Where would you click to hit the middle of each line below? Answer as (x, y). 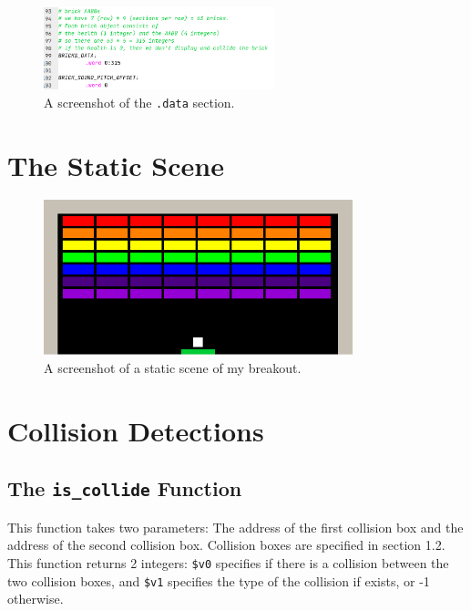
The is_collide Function (125, 488)
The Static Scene (116, 165)
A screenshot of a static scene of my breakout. (173, 367)
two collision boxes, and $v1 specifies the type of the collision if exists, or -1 (219, 580)
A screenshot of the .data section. (139, 102)
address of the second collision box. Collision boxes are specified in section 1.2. (226, 545)
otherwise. (36, 599)
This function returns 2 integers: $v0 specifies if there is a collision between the (228, 562)
